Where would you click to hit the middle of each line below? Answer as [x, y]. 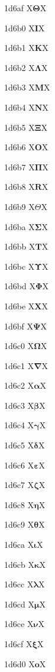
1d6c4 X [19, 425]
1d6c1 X [19, 365]
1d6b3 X [20, 87]
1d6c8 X [19, 504]
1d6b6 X [20, 147]
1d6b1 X [20, 48]
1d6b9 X [20, 206]
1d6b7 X [20, 167]
